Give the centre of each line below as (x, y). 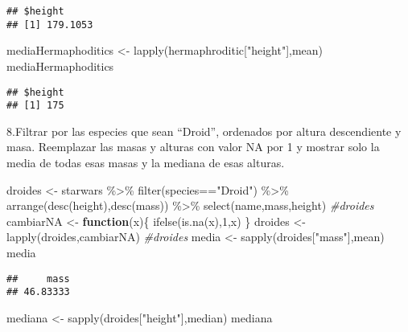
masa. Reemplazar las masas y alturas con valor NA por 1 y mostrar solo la (193, 147)
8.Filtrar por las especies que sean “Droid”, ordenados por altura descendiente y (204, 131)
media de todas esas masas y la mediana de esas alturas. (146, 162)
